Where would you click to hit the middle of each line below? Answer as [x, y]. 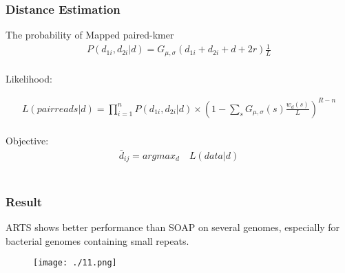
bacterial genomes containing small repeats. [97, 240]
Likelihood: [29, 79]
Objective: [27, 141]
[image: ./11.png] [75, 263]
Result [24, 201]
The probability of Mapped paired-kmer [90, 35]
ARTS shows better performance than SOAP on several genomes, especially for [173, 227]
